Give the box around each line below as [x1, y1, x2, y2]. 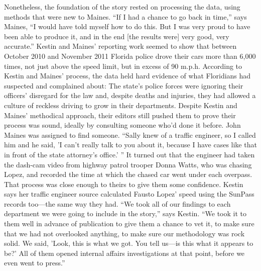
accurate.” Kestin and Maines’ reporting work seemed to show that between [4, 41, 237, 51]
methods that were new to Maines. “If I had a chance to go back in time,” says [4, 11, 247, 22]
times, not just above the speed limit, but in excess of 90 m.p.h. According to [4, 60, 242, 71]
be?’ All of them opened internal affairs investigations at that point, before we [4, 247, 245, 258]
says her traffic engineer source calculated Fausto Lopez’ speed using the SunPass [4, 189, 254, 199]
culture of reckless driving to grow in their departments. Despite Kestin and [4, 100, 237, 110]
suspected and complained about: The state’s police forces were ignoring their [4, 80, 243, 91]
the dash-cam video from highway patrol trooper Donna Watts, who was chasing [4, 159, 252, 169]
